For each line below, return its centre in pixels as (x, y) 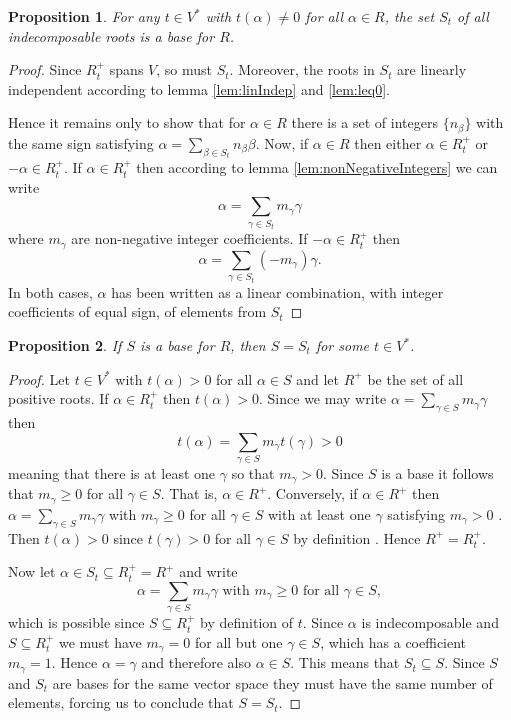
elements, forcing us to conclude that (121, 702)
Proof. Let (39, 378)
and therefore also (196, 662)
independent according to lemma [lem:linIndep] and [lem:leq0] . (199, 88)
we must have (100, 641)
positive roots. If (58, 398)
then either (388, 142)
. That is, (189, 493)
